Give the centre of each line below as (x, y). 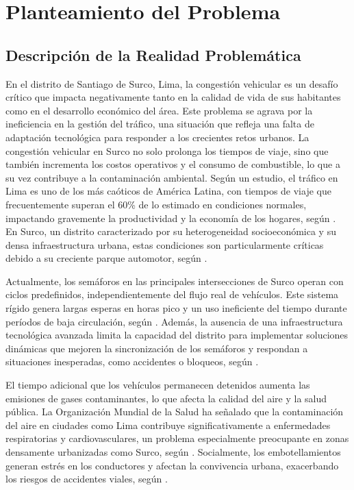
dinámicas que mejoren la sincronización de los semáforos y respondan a (157, 348)
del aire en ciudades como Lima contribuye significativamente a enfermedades (168, 425)
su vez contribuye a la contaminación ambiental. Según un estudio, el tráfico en (172, 177)
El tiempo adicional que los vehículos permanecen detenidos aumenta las (158, 385)
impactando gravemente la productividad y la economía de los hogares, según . (171, 218)
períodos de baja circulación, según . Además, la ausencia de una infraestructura (174, 321)
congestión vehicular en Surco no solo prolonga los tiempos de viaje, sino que (167, 150)
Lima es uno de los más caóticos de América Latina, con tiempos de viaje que (168, 191)
